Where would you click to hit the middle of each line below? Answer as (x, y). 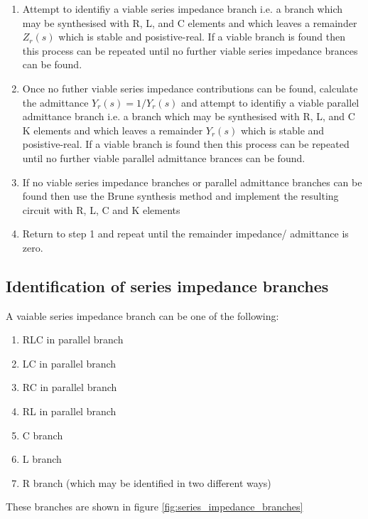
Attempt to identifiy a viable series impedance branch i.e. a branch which (183, 9)
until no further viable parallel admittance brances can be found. (164, 157)
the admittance (55, 102)
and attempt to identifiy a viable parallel (270, 102)
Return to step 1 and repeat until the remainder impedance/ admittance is (185, 234)
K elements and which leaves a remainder (113, 130)
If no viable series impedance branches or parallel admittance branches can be (192, 182)
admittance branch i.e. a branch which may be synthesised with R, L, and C (189, 116)
